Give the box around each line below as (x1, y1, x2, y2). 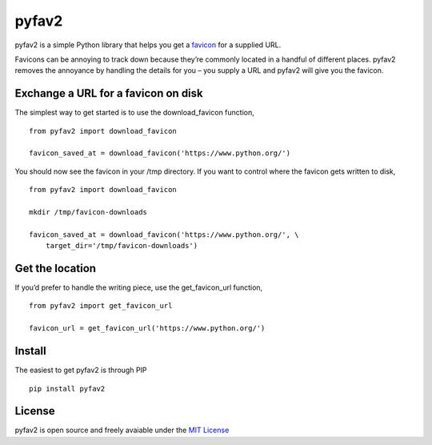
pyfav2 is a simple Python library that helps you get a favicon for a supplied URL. (14, 40, 282, 50)
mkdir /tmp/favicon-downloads (29, 207, 148, 216)
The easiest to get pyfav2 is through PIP (14, 365, 147, 375)
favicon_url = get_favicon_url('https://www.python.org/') (29, 324, 266, 333)
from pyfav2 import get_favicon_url (29, 301, 173, 311)
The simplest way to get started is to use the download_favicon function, (14, 108, 255, 118)
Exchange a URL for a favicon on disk (14, 86, 203, 100)
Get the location (14, 261, 96, 275)
